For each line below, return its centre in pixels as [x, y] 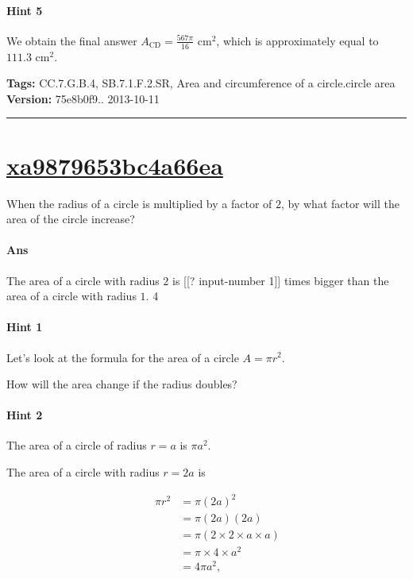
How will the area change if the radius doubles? [122, 384]
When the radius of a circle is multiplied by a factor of [139, 203]
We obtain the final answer [72, 40]
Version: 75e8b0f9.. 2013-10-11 [83, 98]
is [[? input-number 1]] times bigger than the [281, 280]
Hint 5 [25, 10]
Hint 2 [25, 415]
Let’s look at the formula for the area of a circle [123, 357]
